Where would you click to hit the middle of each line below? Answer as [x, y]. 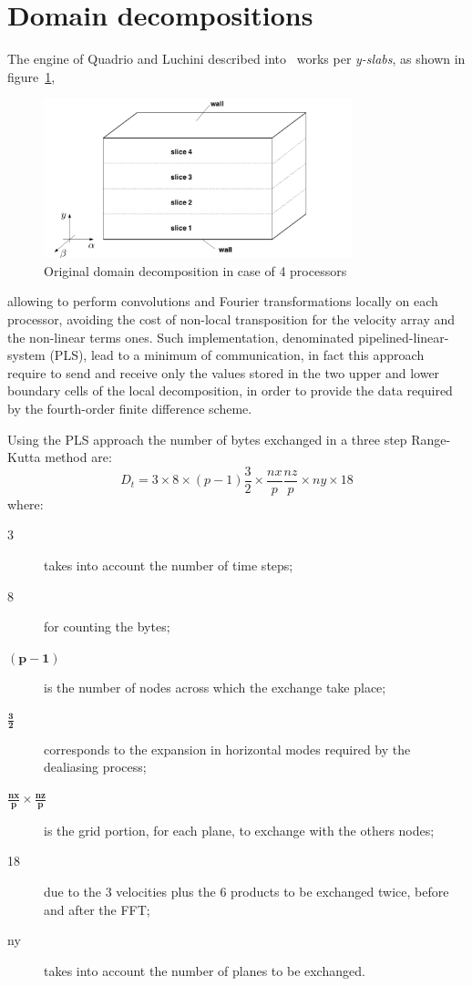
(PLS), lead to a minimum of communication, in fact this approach [237, 355]
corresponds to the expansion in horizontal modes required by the [227, 749]
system [26, 355]
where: [26, 503]
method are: [78, 457]
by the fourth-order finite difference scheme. [130, 409]
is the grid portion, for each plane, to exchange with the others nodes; [239, 830]
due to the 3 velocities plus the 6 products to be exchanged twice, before [246, 892]
